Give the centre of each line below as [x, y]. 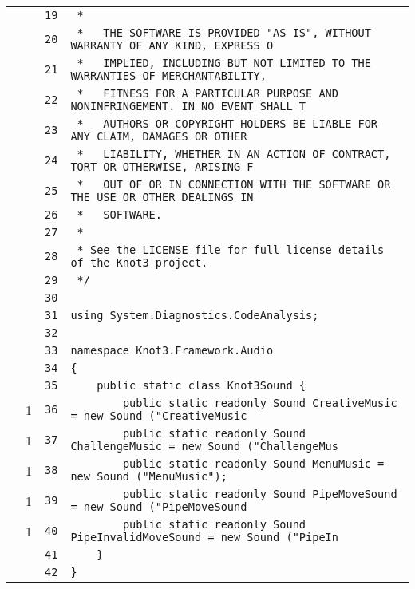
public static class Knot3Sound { [202, 385]
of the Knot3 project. [139, 263]
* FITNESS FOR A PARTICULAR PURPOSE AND [207, 93]
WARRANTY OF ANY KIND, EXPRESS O [172, 45]
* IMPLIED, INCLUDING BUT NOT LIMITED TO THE [224, 63]
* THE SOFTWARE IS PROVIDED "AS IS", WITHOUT [224, 33]
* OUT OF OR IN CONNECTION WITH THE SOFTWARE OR [234, 184]
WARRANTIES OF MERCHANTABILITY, [168, 76]
